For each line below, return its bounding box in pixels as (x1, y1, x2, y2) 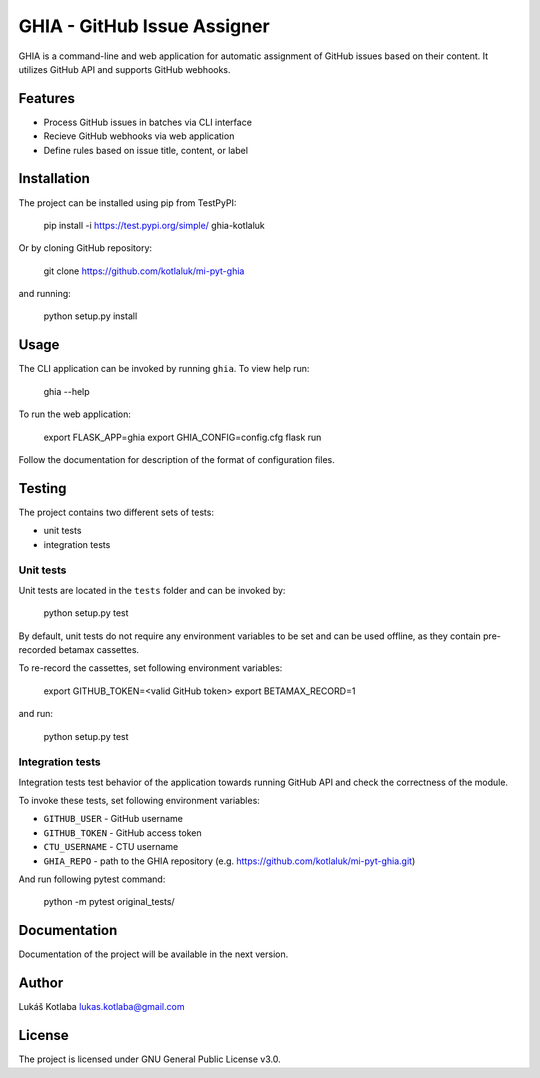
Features (18, 90, 75, 107)
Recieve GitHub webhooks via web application (43, 130, 235, 142)
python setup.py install (43, 310, 138, 322)
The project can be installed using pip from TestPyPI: (18, 196, 237, 209)
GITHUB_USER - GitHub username (43, 813, 184, 825)
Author (18, 975, 64, 992)
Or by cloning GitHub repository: (18, 242, 153, 254)
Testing (18, 480, 67, 497)
